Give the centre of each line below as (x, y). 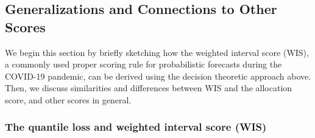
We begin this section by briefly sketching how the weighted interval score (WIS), (157, 52)
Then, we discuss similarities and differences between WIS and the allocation (149, 88)
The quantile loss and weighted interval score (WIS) (136, 127)
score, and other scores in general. (68, 99)
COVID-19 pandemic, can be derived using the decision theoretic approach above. (158, 76)
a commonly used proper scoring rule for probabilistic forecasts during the (143, 64)
